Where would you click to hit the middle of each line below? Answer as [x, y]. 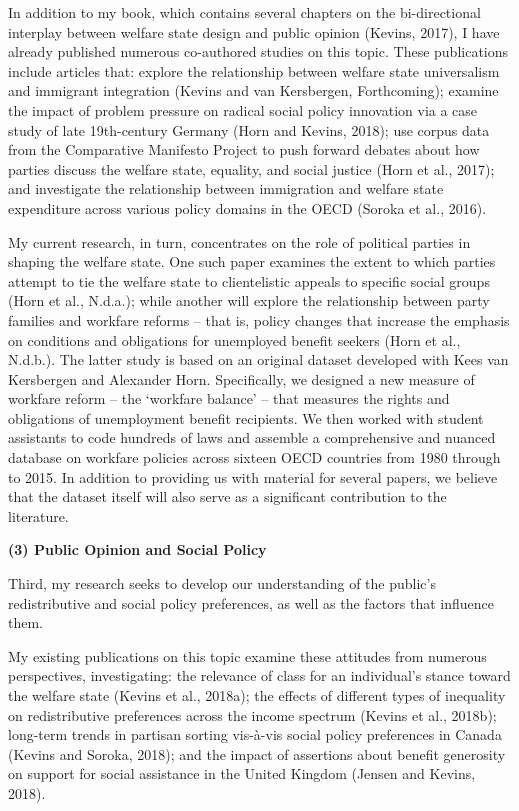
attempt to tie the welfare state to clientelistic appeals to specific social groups [249, 280]
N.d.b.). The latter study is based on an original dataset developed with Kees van [258, 359]
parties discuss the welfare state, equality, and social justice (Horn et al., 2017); [251, 168]
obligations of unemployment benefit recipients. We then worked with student [246, 417]
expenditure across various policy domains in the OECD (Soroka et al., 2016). [247, 207]
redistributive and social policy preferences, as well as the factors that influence [251, 602]
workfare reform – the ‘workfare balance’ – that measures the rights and [229, 398]
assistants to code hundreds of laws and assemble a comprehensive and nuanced [252, 437]
